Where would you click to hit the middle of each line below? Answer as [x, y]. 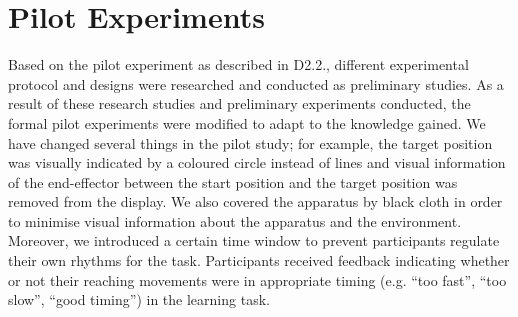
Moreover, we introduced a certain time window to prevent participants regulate [254, 240]
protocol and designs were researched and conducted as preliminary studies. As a [256, 83]
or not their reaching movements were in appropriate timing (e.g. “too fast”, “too [257, 279]
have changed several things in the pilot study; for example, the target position [250, 142]
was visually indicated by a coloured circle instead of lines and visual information [257, 162]
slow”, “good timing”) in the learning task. [139, 299]
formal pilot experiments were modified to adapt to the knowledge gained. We [247, 122]
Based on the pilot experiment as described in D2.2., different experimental [238, 64]
